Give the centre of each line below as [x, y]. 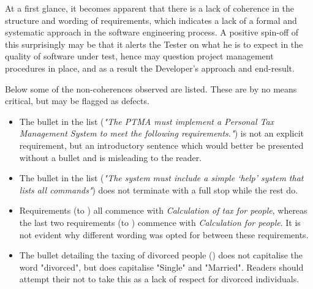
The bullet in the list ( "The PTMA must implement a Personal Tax [147, 121]
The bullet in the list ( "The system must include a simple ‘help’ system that [161, 178]
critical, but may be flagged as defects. [77, 101]
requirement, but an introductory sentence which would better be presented [161, 145]
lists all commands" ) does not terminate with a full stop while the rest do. [159, 190]
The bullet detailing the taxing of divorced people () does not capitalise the [161, 255]
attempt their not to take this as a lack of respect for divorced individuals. [159, 279]
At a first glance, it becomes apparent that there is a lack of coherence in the [150, 8]
